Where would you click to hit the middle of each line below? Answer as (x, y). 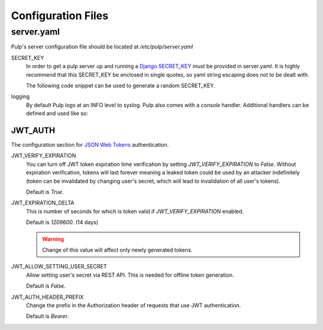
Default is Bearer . (48, 316)
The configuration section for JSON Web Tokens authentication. (90, 145)
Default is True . (45, 192)
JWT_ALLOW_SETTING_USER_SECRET (59, 267)
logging (20, 96)
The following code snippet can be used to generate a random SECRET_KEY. (121, 85)
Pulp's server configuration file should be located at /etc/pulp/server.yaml (102, 47)
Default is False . (46, 286)
